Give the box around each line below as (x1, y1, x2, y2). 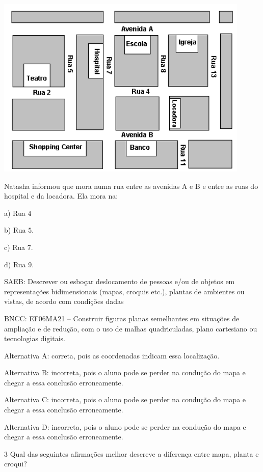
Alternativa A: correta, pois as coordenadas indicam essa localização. (4, 350, 220, 360)
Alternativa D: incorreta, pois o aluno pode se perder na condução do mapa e (4, 421, 246, 432)
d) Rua (4, 259, 26, 269)
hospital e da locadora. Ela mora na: (4, 190, 118, 201)
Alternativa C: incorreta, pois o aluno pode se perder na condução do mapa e (4, 394, 246, 405)
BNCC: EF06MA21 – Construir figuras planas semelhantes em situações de (4, 313, 240, 323)
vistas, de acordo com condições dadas (4, 296, 124, 307)
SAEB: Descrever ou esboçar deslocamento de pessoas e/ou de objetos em (4, 276, 235, 287)
